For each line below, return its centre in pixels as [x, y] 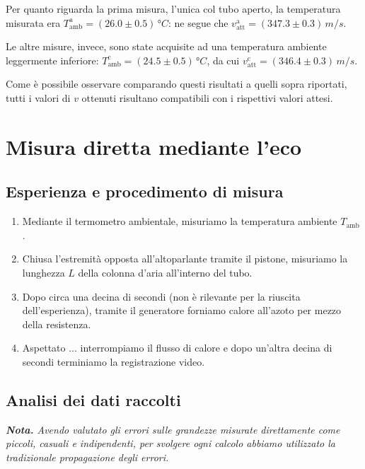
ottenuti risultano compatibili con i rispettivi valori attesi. [207, 97]
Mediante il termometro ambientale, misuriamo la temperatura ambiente [180, 221]
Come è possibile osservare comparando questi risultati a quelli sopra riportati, [176, 84]
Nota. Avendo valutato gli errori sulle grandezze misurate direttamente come [173, 429]
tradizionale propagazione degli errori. [87, 457]
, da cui [223, 60]
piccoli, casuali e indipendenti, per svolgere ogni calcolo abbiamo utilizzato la [170, 443]
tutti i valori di [38, 97]
